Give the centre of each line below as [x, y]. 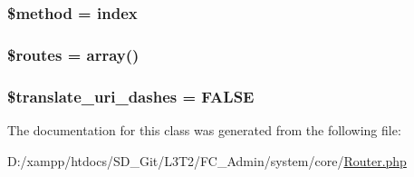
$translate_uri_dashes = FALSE [131, 96]
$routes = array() [73, 54]
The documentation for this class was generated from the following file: [204, 129]
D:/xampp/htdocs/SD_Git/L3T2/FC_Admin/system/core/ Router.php [207, 160]
